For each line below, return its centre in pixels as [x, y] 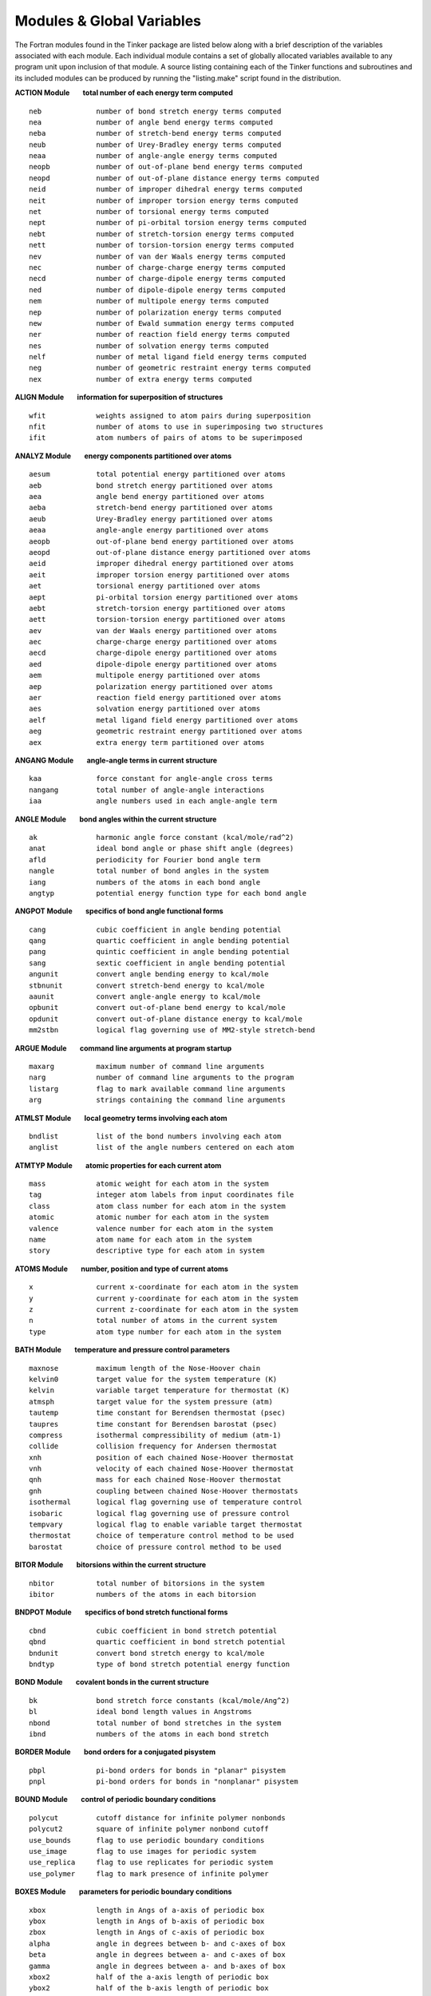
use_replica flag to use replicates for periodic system [151, 1863]
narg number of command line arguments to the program [162, 1077]
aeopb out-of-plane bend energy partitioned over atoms [162, 541]
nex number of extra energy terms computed [140, 379]
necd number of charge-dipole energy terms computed [158, 279]
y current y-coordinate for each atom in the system [164, 1298]
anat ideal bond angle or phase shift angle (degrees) [162, 849]
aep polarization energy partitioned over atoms [151, 686]
